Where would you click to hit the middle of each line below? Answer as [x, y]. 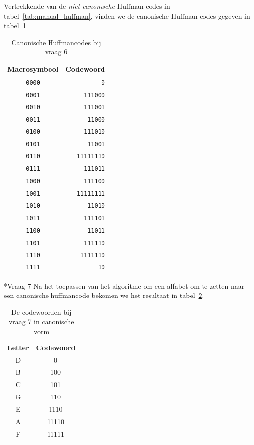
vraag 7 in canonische [41, 321]
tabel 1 [15, 25]
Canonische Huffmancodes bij [56, 42]
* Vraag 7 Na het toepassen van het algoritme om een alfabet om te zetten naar [124, 285]
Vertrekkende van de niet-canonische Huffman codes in [87, 6]
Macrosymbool [33, 69]
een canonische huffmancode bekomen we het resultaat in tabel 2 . [104, 295]
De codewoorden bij [42, 312]
